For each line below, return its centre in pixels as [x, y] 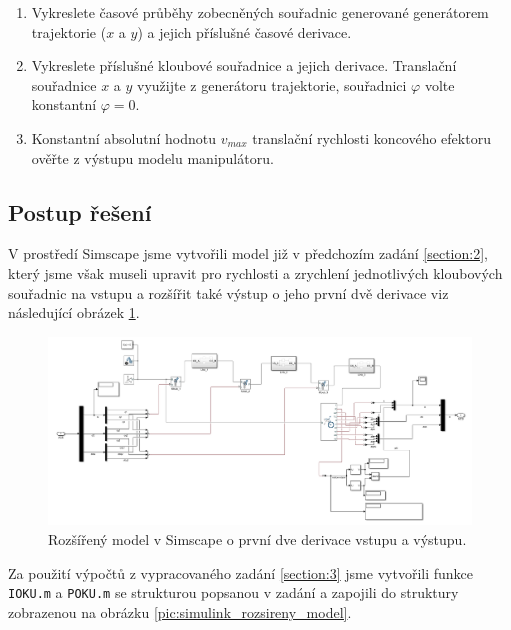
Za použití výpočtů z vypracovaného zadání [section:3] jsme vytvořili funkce [240, 572]
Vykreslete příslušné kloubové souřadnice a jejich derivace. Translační [244, 65]
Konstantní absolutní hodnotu [123, 137]
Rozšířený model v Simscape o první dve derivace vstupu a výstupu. [257, 538]
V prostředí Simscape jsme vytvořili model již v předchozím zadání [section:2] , [248, 253]
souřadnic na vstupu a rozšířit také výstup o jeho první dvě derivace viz [228, 292]
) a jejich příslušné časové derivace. [244, 31]
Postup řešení [80, 211]
